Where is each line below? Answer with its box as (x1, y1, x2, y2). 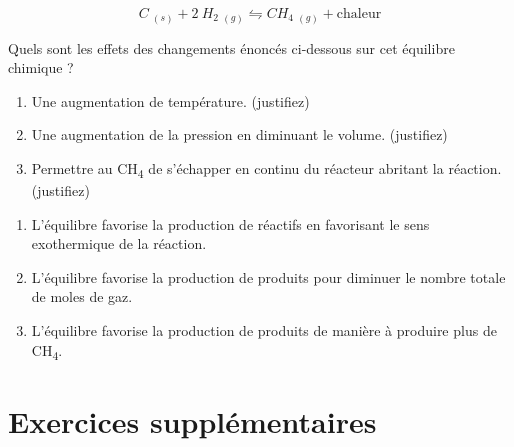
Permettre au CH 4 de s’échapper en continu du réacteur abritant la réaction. (31, 157, 502, 181)
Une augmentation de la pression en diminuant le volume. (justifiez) (31, 124, 448, 145)
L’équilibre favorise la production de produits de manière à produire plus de (31, 319, 497, 340)
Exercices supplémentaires (8, 400, 377, 441)
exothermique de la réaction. (31, 233, 207, 254)
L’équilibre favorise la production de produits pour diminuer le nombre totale (31, 266, 506, 287)
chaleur (336, 7, 382, 21)
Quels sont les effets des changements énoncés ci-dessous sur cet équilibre (8, 37, 455, 58)
